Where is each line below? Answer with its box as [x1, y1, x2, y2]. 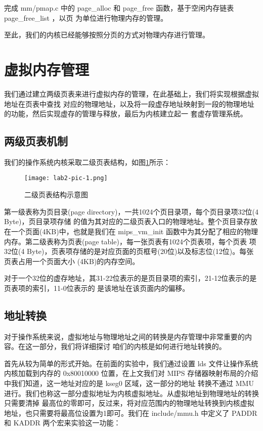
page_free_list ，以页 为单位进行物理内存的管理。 [4, 12, 168, 23]
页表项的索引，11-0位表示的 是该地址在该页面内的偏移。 [4, 282, 190, 293]
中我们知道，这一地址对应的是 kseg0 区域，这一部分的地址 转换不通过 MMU [4, 378, 254, 389]
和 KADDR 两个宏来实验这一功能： [4, 417, 121, 428]
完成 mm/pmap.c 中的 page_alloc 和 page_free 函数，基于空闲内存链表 [4, 3, 234, 13]
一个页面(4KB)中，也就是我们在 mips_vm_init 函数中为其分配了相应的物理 [11, 226, 258, 236]
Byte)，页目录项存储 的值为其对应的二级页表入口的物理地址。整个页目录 [4, 216, 244, 227]
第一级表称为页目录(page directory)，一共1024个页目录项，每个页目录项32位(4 [4, 206, 258, 217]
